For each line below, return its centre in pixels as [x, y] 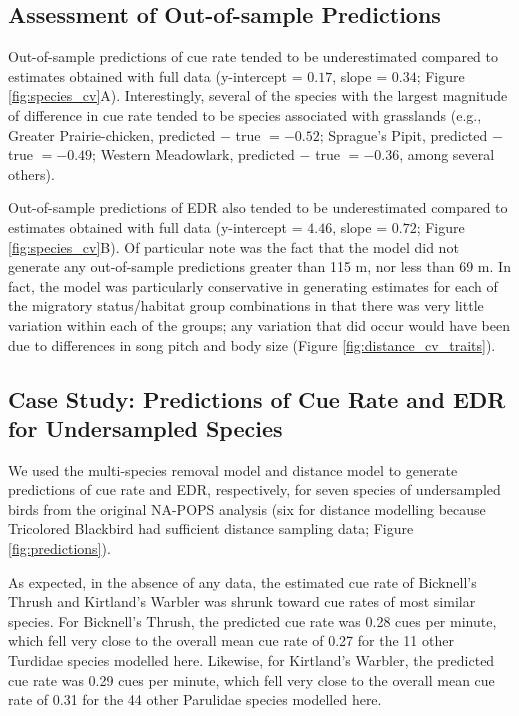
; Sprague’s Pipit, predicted [403, 134]
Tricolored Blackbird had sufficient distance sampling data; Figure [211, 528]
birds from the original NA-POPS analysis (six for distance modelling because [247, 508]
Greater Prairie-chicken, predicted [112, 134]
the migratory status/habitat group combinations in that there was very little [246, 305]
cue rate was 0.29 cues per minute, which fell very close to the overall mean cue [251, 679]
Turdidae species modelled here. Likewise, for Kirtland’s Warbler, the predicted [251, 660]
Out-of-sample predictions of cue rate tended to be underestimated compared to [253, 56]
